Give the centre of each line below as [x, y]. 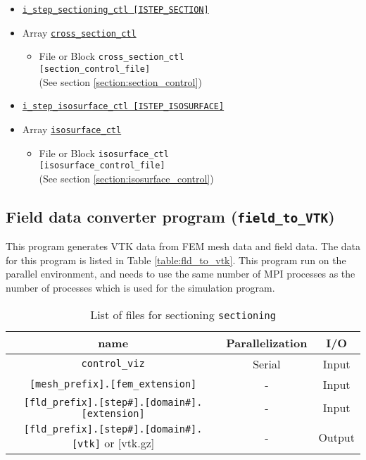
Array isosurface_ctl [72, 129]
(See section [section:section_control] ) [120, 81]
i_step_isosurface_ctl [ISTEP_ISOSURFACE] [123, 107]
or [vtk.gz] [130, 442]
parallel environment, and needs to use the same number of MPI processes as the [181, 274]
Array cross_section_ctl [79, 32]
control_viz [113, 364]
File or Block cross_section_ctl [112, 56]
